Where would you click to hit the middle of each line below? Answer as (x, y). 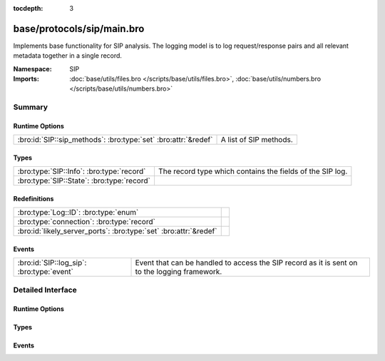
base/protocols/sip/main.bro (79, 29)
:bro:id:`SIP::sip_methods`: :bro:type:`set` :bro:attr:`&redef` (115, 140)
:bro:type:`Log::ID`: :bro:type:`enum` (78, 213)
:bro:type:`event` (46, 272)
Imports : (26, 79)
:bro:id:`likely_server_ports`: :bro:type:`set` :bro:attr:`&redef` (117, 231)
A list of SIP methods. (257, 140)
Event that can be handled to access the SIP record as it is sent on (246, 263)
